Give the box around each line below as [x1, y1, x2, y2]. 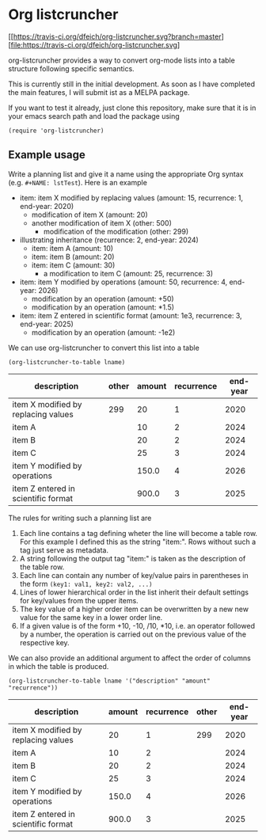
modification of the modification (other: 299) [43, 226, 189, 236]
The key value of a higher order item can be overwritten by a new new [19, 604, 249, 614]
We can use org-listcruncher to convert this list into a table [8, 343, 199, 352]
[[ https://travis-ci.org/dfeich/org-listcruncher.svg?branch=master [8, 32, 222, 41]
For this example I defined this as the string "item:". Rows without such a [19, 537, 256, 546]
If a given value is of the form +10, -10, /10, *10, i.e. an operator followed [19, 621, 256, 630]
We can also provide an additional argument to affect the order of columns [8, 653, 251, 663]
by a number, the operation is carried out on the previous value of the [19, 629, 247, 639]
